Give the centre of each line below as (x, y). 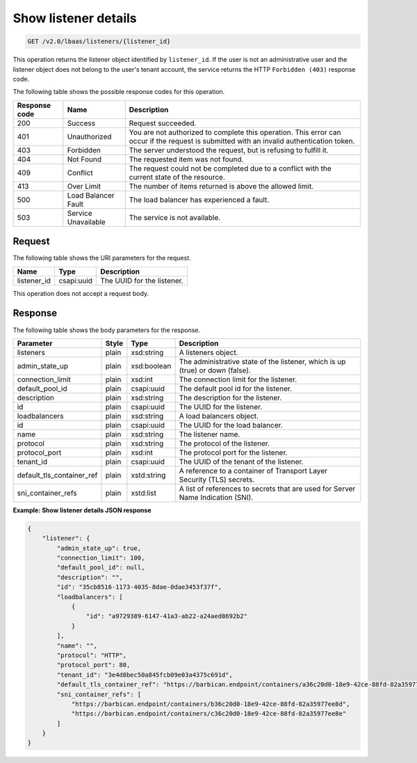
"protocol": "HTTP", (92, 655)
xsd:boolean (151, 365)
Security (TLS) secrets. (217, 479)
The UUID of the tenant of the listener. (241, 462)
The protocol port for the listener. (233, 453)
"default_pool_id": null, (101, 568)
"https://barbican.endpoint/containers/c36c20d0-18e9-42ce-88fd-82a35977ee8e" (209, 714)
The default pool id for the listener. (235, 388)
